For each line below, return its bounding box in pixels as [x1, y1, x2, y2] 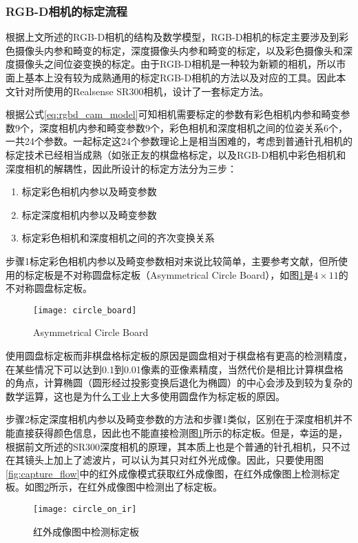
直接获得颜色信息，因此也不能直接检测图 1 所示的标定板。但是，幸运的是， [14, 425, 348, 440]
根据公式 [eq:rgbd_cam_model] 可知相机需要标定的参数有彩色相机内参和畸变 [6, 107, 341, 121]
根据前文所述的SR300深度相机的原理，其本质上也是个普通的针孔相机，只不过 [6, 439, 351, 453]
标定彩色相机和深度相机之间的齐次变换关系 [21, 230, 215, 245]
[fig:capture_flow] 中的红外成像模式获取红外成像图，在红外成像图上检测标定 [6, 466, 340, 480]
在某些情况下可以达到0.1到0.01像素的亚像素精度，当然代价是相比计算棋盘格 [6, 362, 344, 376]
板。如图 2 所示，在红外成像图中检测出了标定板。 [6, 480, 222, 494]
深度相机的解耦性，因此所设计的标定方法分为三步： [6, 161, 237, 175]
